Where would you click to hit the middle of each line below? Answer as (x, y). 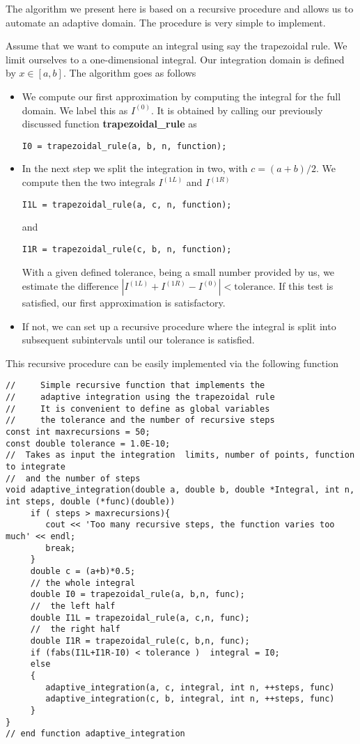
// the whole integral (83, 583)
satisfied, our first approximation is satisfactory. (124, 303)
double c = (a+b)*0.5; (83, 571)
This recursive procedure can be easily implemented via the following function (172, 363)
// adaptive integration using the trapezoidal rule (140, 397)
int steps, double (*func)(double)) (91, 502)
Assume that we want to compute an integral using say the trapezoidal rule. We (177, 46)
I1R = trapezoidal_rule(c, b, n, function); (127, 249)
